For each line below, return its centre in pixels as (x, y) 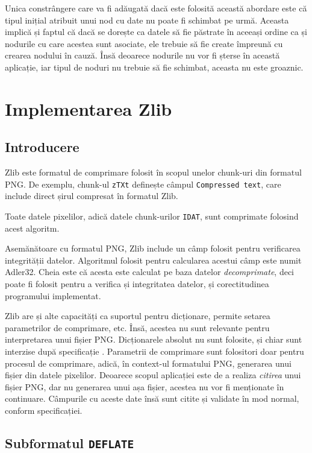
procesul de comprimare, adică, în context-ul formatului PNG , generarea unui (148, 363)
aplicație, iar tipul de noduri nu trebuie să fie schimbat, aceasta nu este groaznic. (154, 67)
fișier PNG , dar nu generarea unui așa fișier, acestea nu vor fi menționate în (145, 386)
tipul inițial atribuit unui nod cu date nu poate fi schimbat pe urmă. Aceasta (147, 20)
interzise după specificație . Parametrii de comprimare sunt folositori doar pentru (154, 351)
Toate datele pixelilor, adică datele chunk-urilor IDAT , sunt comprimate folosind (152, 216)
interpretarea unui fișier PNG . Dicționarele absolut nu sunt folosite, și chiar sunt (154, 339)
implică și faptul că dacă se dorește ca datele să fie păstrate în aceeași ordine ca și (156, 32)
